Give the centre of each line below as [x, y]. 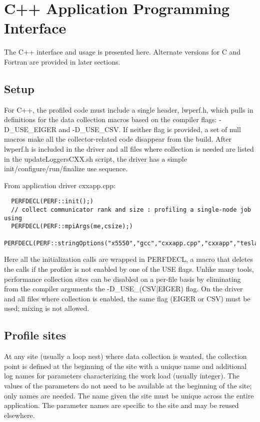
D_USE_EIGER [30, 129]
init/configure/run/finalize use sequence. [66, 168]
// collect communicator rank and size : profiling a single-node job [131, 210]
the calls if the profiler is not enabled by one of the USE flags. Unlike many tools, [129, 269]
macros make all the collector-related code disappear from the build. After [118, 139]
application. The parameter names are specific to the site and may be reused [121, 405]
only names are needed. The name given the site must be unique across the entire [129, 395]
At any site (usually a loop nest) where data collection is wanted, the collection [125, 356]
